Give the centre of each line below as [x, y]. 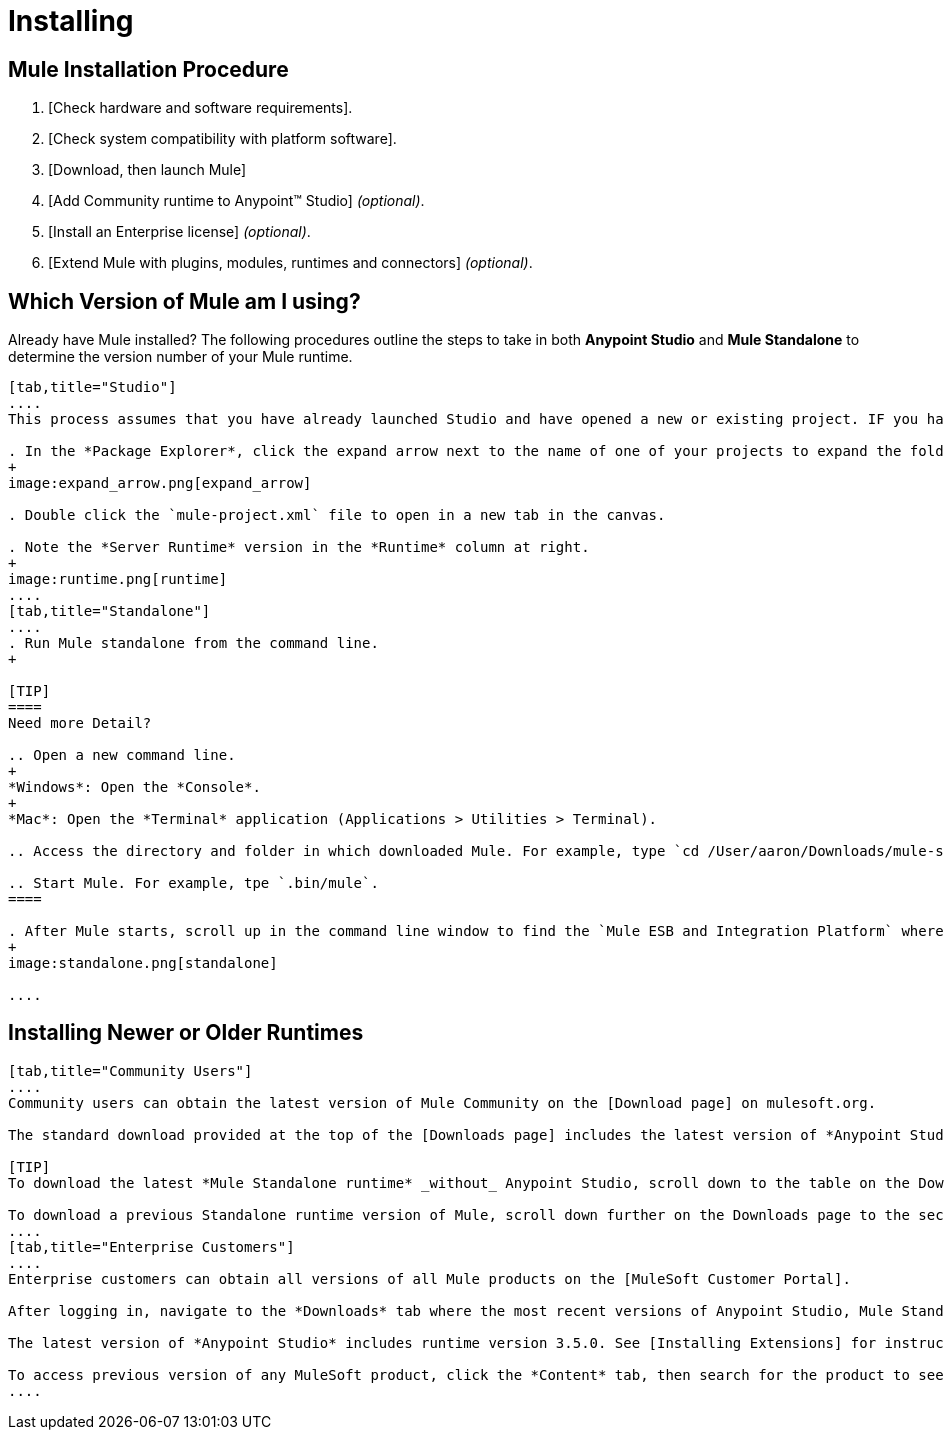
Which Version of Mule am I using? [184, 301]
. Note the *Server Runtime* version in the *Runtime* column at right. [299, 547]
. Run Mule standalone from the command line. [193, 643]
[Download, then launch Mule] [147, 170]
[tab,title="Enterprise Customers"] [151, 1246]
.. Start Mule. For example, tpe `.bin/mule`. [193, 883]
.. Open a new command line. [122, 755]
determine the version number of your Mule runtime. [180, 357]
